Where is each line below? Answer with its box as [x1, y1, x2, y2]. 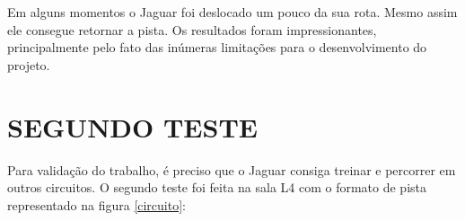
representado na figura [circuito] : [7, 195, 186, 214]
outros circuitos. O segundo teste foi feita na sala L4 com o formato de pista [7, 178, 427, 197]
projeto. [7, 55, 50, 74]
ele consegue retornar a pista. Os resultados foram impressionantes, [7, 20, 377, 39]
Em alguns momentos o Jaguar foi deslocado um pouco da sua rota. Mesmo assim [7, 3, 458, 21]
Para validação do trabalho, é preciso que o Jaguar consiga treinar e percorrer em [7, 160, 456, 179]
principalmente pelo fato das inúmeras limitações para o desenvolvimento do [7, 38, 427, 57]
